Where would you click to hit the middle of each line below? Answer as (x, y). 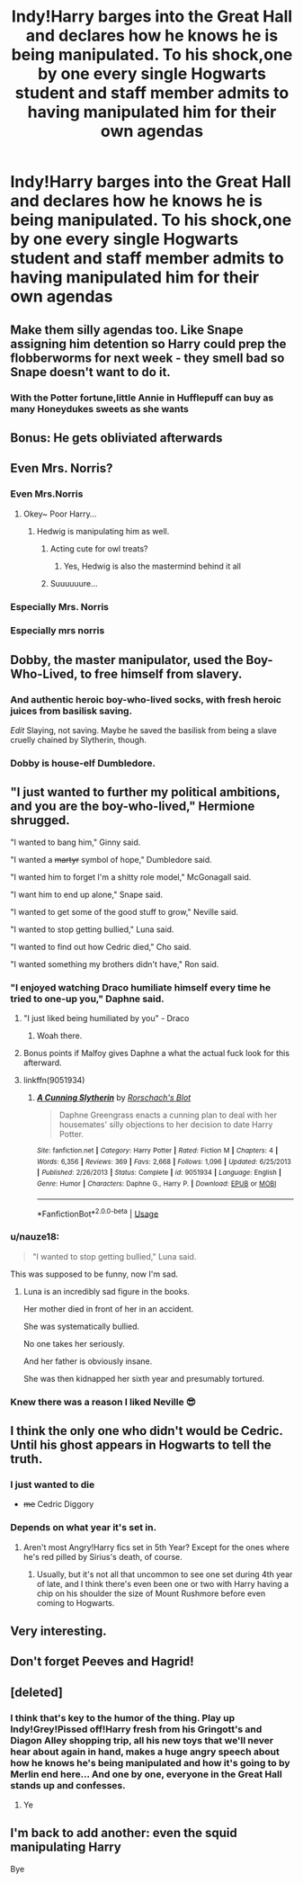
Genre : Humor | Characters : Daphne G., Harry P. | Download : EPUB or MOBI (156, 1184)
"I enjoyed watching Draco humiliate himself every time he (141, 987)
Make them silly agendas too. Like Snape (127, 330)
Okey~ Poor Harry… (60, 514)
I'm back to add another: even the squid (124, 1833)
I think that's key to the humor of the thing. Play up (123, 1717)
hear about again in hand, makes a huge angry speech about (145, 1752)
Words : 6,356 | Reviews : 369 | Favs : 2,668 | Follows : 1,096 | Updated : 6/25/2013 (164, 1161)
